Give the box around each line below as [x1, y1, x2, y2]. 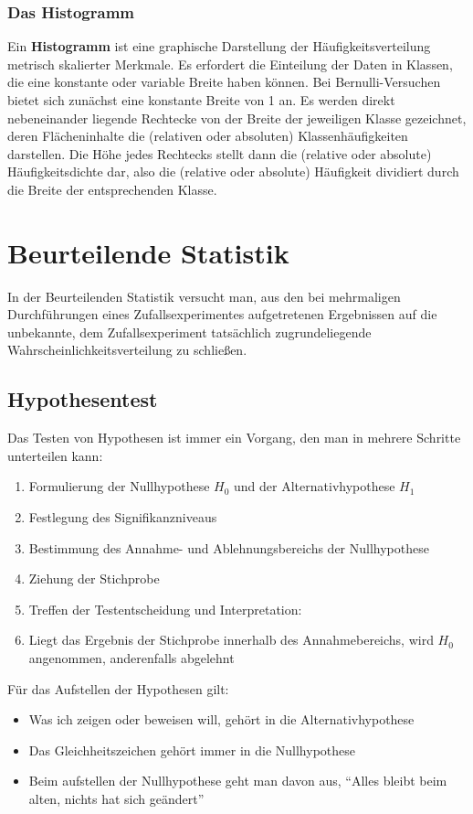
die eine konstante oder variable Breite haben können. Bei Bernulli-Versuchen [7, 72, 441, 91]
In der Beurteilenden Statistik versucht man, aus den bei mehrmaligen [7, 286, 401, 305]
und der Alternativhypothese [234, 477, 395, 496]
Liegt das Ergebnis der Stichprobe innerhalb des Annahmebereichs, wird [28, 630, 434, 649]
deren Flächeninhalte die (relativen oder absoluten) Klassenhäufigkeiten [7, 126, 408, 145]
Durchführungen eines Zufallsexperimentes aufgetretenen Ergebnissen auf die [7, 305, 437, 324]
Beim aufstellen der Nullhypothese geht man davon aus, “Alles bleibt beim [28, 771, 447, 790]
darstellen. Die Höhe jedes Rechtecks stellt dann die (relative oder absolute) [7, 144, 432, 163]
